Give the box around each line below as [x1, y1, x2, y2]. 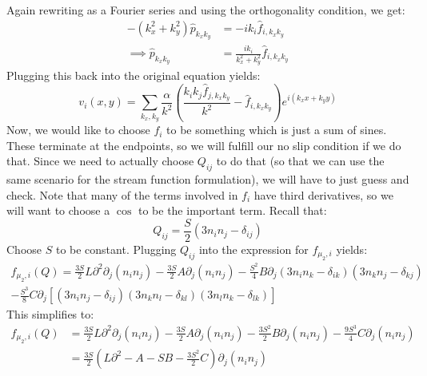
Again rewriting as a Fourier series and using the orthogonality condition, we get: [6, 2, 405, 18]
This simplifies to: [6, 306, 94, 323]
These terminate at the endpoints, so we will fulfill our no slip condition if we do [6, 137, 401, 153]
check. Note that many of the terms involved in [6, 186, 238, 203]
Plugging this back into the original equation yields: [6, 67, 261, 84]
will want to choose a [6, 202, 110, 219]
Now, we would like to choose [6, 121, 150, 138]
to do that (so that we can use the [216, 152, 385, 169]
